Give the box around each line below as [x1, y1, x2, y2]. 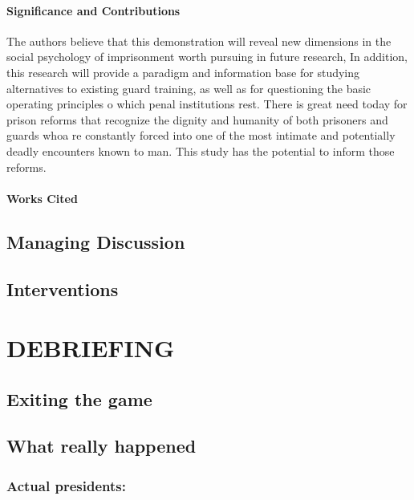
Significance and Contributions [6, 2, 181, 18]
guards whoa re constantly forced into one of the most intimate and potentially [6, 127, 396, 144]
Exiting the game [6, 386, 152, 411]
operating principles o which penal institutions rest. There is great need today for [6, 96, 408, 112]
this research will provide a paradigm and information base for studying [6, 63, 360, 80]
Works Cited [6, 189, 78, 206]
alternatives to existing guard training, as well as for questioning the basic [6, 79, 371, 96]
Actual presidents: [6, 475, 126, 495]
